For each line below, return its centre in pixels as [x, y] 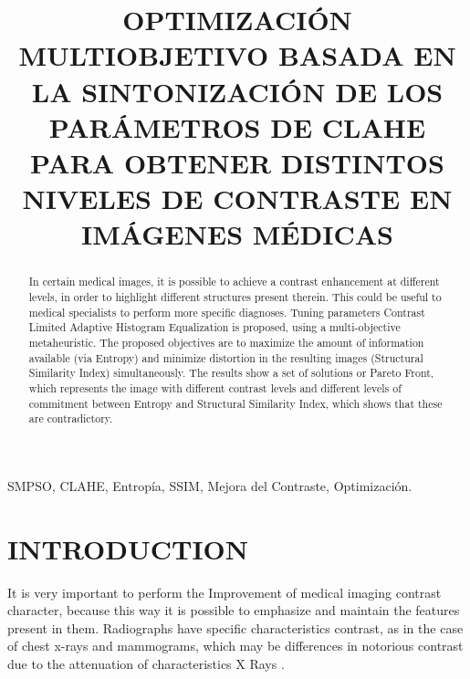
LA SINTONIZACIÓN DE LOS [237, 91]
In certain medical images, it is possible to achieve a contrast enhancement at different [234, 282]
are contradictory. [71, 418]
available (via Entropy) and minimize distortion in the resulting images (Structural [226, 357]
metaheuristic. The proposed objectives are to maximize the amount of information [226, 342]
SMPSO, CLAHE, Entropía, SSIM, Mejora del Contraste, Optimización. [210, 485]
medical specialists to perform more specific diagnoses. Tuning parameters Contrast [227, 312]
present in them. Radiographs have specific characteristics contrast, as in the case [235, 627]
